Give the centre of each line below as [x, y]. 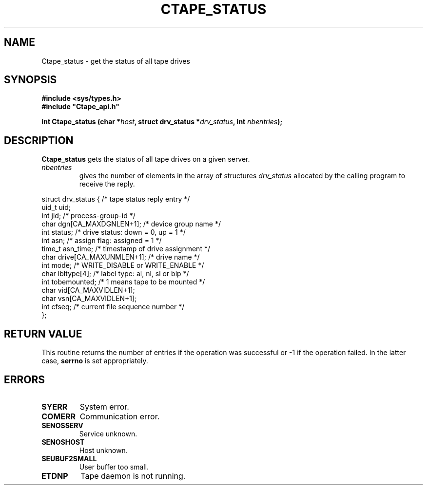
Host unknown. [103, 450]
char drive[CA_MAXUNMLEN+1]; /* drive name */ [121, 257]
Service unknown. [108, 433]
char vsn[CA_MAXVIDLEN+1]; [89, 299]
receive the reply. [107, 184]
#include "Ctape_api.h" [81, 107]
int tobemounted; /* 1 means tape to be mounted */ [123, 282]
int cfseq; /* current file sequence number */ [113, 307]
